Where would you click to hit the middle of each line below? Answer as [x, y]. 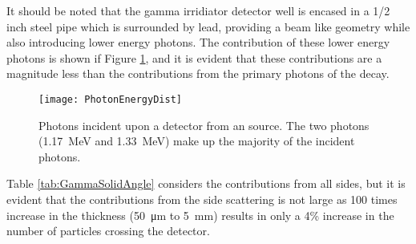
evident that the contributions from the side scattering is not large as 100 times [202, 199]
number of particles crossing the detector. [108, 231]
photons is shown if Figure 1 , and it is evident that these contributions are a [194, 57]
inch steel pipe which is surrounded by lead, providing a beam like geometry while [208, 26]
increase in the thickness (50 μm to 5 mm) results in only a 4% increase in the [200, 215]
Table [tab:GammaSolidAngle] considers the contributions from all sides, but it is [206, 183]
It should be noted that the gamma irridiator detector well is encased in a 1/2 [198, 10]
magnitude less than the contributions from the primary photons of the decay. [198, 73]
